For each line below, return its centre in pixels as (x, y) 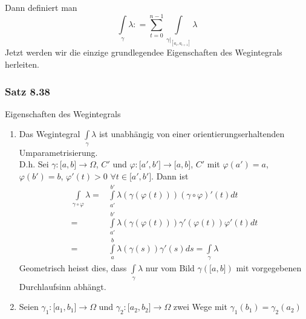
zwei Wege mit (200, 307)
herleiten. (22, 64)
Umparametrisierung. (58, 152)
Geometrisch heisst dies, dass (73, 268)
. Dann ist (170, 176)
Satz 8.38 (28, 91)
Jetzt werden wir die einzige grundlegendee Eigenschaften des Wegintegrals (144, 52)
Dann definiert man (41, 7)
